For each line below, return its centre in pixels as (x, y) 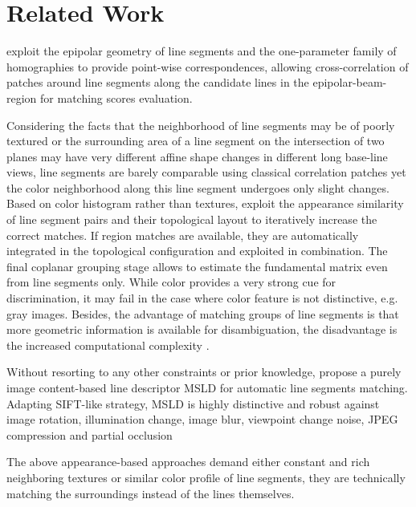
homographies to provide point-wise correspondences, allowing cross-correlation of (208, 66)
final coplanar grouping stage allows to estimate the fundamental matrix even (197, 266)
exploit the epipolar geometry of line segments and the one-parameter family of (202, 51)
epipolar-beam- (350, 82)
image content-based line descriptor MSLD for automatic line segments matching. (207, 387)
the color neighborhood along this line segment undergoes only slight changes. (198, 187)
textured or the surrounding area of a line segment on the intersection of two (196, 141)
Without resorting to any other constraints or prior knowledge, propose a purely (204, 372)
